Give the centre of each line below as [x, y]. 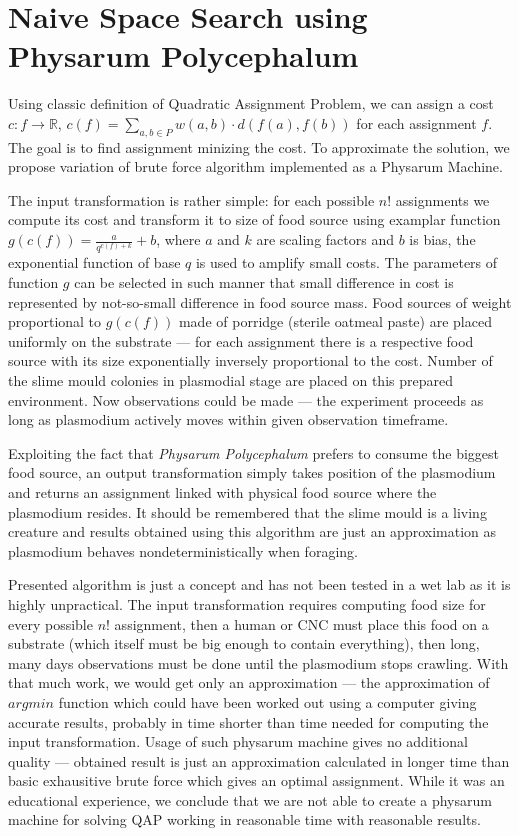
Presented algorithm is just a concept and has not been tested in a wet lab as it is [259, 584]
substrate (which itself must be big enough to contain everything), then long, [244, 643]
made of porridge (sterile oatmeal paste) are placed [335, 321]
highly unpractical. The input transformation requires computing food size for [247, 603]
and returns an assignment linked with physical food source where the [222, 491]
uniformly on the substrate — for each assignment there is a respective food [241, 340]
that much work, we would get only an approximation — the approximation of [249, 682]
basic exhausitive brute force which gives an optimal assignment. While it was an [256, 780]
